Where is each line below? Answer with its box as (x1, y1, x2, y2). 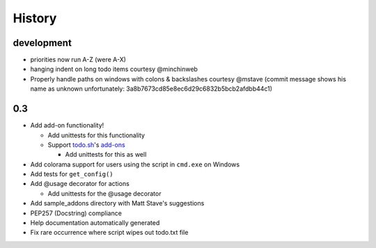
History (13, 10, 57, 26)
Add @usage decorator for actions (30, 180, 130, 188)
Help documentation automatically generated (30, 219, 160, 227)
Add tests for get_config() (30, 170, 114, 178)
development (13, 37, 72, 49)
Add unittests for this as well (65, 150, 147, 159)
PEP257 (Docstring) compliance (30, 209, 122, 217)
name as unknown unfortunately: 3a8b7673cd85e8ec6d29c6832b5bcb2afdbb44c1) (30, 84, 273, 93)
